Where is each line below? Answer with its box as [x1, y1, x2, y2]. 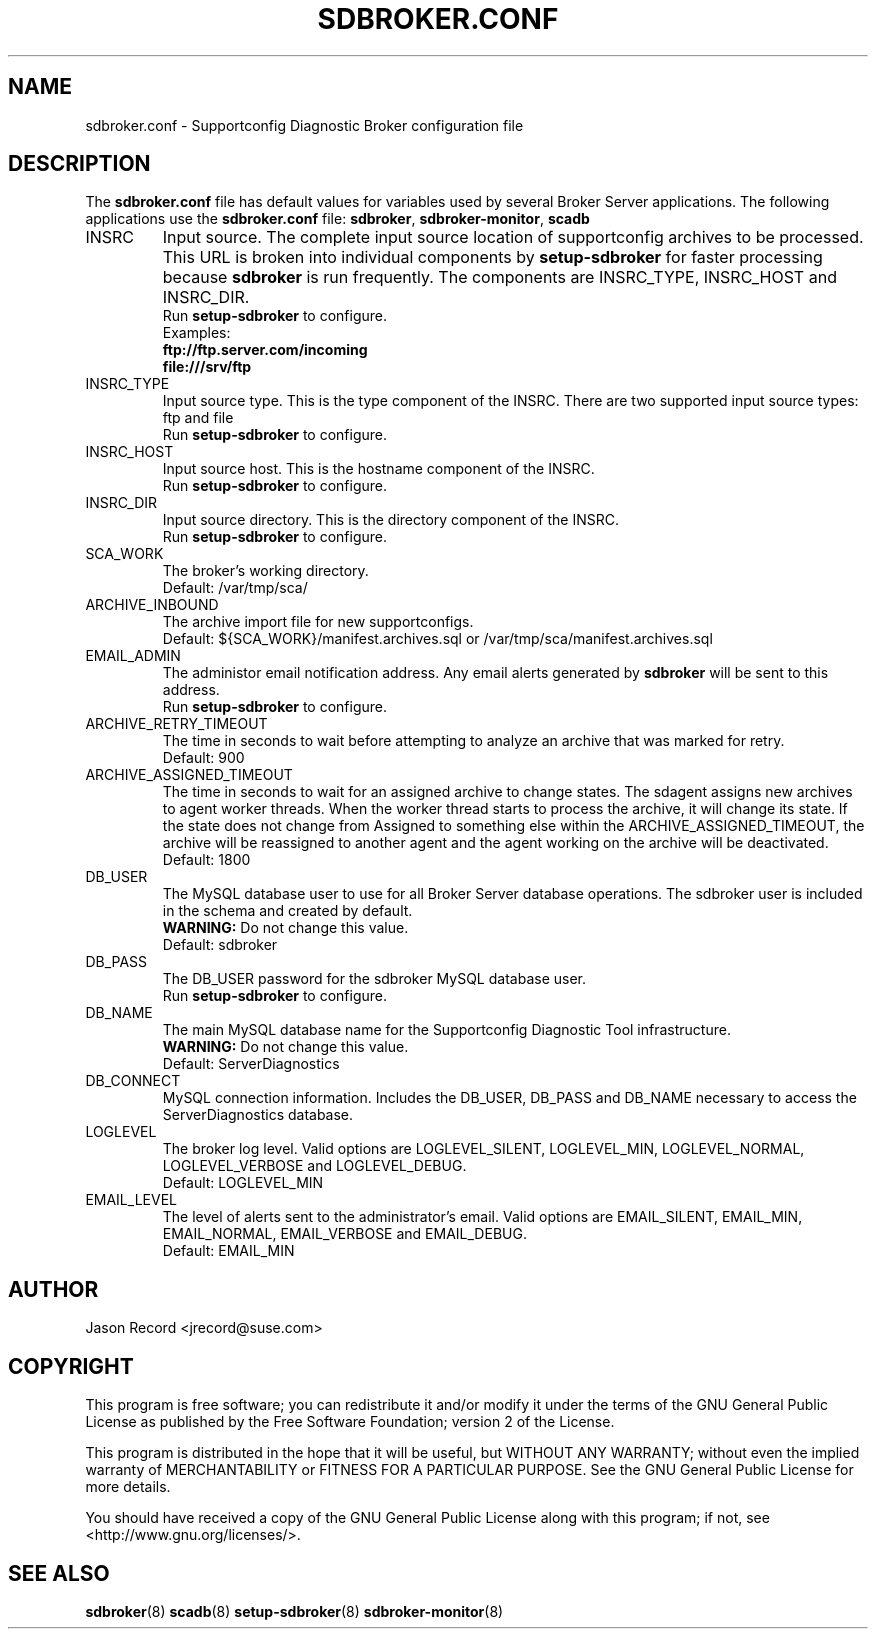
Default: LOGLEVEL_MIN [162, 1174, 324, 1192]
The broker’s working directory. [162, 562, 369, 580]
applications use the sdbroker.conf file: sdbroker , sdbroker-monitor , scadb [85, 210, 590, 228]
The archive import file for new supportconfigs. [162, 613, 474, 631]
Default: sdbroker [162, 936, 278, 954]
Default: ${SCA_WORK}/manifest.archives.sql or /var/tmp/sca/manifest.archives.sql [162, 630, 713, 648]
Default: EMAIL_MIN [162, 1242, 295, 1260]
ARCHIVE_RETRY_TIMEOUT [85, 715, 268, 733]
